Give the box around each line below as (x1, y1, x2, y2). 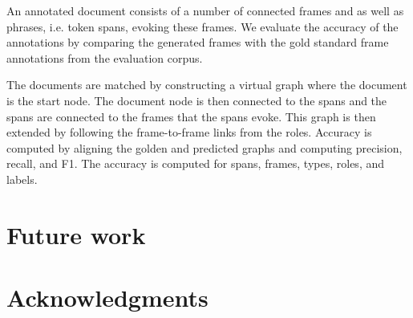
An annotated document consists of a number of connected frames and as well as (6, 2, 404, 18)
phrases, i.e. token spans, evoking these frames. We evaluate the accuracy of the (6, 18, 399, 35)
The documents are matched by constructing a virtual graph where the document (6, 76, 407, 93)
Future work (6, 218, 146, 251)
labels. (6, 170, 38, 187)
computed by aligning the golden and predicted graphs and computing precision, (6, 139, 403, 156)
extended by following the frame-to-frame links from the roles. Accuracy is (6, 124, 372, 141)
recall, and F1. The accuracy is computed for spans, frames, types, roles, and (6, 155, 385, 172)
